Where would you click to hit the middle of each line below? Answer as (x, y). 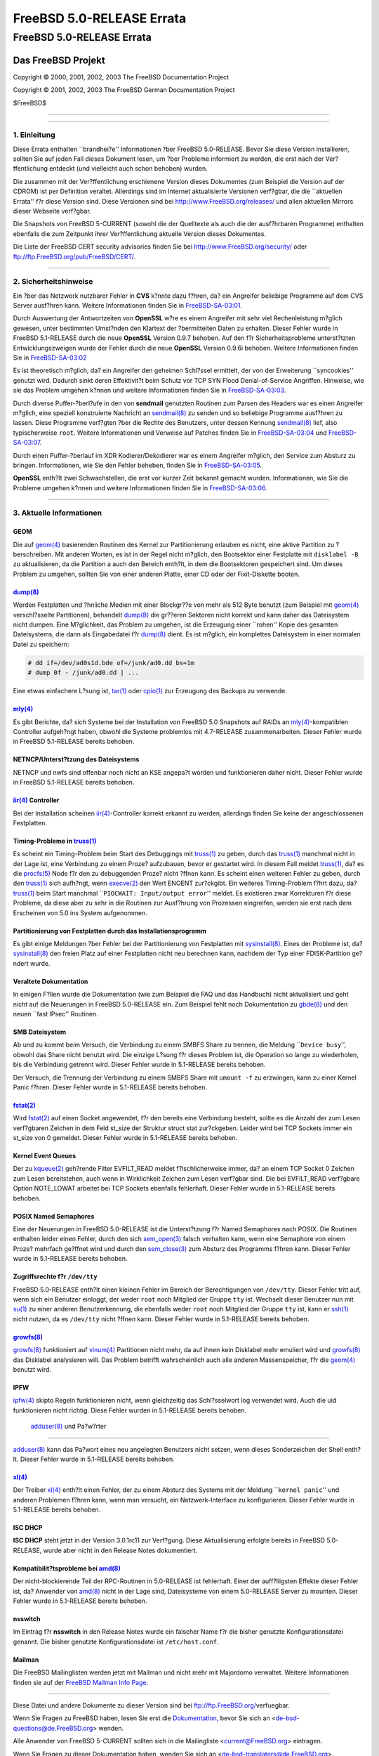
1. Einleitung (34, 135)
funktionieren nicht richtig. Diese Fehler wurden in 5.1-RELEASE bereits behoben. (130, 1410)
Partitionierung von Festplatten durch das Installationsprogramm (110, 931)
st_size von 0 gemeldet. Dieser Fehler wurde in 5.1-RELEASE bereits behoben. (125, 1138)
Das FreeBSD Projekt (59, 60)
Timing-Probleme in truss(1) (55, 841)
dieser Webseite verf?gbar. (52, 211)
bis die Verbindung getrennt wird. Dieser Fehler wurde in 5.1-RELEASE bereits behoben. (139, 1065)
